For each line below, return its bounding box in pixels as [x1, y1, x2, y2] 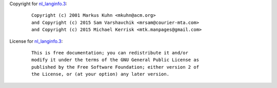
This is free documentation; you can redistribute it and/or [31, 50, 188, 55]
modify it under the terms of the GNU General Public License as [31, 57, 200, 63]
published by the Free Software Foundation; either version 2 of [31, 64, 200, 70]
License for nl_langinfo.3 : [9, 38, 63, 44]
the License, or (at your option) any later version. [31, 71, 169, 77]
